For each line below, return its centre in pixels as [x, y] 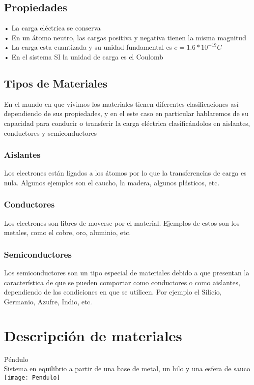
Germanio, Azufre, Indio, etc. [48, 301]
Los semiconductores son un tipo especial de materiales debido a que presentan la [127, 273]
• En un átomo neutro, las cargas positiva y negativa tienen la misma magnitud [125, 37]
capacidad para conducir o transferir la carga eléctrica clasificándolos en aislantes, [127, 123]
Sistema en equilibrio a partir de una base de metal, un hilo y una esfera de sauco [127, 369]
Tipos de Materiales [56, 83]
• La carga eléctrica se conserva [52, 28]
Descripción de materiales [93, 335]
